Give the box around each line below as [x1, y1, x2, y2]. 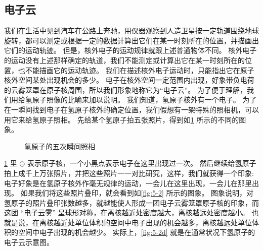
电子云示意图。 [4, 237, 54, 247]
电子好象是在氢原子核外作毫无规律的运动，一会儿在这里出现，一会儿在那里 [4, 177, 252, 188]
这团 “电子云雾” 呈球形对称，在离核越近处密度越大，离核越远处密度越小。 [4, 207, 249, 218]
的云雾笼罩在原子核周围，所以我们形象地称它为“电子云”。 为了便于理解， [4, 84, 247, 95]
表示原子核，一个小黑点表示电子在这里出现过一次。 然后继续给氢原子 [27, 158, 256, 168]
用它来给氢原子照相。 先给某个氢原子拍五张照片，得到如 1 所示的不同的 [4, 114, 239, 124]
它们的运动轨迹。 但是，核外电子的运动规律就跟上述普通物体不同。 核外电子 [4, 45, 257, 55]
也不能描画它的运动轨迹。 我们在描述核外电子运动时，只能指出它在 [18, 65, 240, 75]
